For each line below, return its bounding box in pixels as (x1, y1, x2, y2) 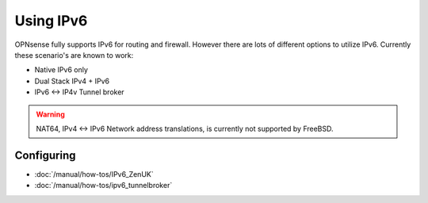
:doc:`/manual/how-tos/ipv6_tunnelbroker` (34, 181, 173, 190)
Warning (36, 109, 65, 119)
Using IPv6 (14, 12, 88, 29)
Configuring (14, 148, 76, 162)
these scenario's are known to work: (14, 50, 134, 59)
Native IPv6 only (34, 65, 89, 75)
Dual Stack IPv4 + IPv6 (34, 76, 110, 86)
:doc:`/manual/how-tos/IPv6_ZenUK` (34, 169, 154, 178)
